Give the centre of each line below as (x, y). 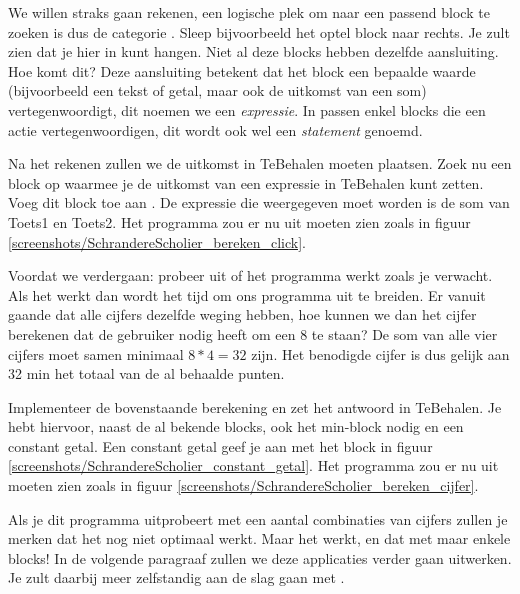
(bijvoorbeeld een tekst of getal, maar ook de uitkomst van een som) (217, 90)
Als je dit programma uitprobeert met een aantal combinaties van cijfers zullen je (258, 518)
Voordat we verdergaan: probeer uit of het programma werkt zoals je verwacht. (250, 275)
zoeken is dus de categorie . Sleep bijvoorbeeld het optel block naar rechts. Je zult (259, 31)
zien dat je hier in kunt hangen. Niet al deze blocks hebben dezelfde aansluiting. (253, 51)
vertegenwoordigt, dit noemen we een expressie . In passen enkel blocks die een (247, 109)
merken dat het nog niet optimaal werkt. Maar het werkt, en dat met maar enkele (259, 538)
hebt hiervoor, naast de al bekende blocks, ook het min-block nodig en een (236, 426)
